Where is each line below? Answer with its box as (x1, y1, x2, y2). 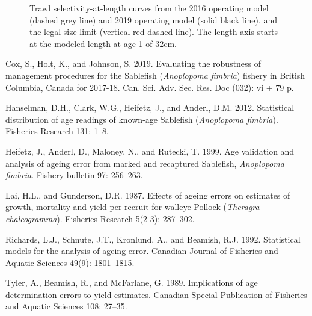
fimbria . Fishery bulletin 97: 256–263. (5, 169, 143, 181)
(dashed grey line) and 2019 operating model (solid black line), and (29, 13, 278, 26)
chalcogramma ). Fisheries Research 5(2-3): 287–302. (5, 212, 195, 225)
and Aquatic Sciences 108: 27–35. (5, 300, 127, 312)
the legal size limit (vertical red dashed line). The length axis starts (29, 25, 278, 38)
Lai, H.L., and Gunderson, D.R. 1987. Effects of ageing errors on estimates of (5, 188, 290, 201)
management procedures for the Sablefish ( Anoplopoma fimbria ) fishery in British (5, 69, 305, 81)
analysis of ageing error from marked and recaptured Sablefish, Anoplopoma (5, 156, 284, 169)
